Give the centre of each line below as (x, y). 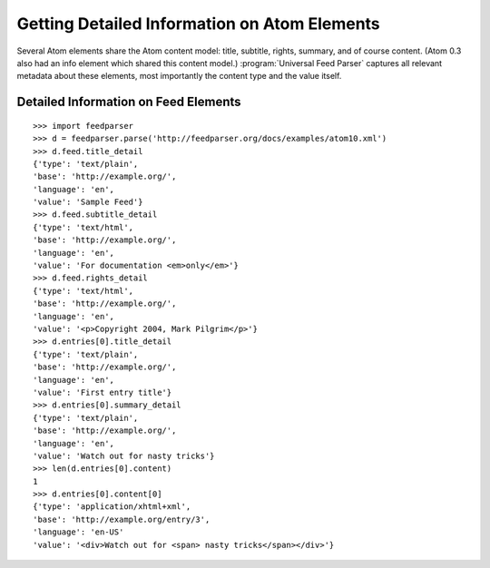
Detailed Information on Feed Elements (129, 102)
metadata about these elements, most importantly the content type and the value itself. (179, 76)
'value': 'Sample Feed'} (88, 202)
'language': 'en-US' (78, 532)
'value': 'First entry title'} (103, 392)
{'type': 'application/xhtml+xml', (112, 507)
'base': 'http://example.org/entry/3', (122, 519)
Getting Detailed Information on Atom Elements (198, 24)
